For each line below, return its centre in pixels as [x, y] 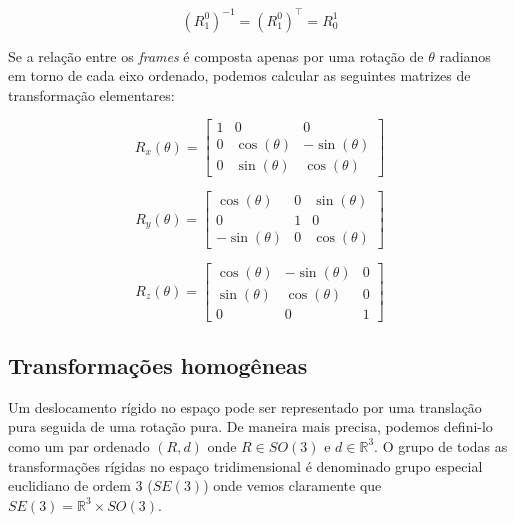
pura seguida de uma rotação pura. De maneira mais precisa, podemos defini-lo [250, 426]
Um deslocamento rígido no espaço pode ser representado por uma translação [245, 406]
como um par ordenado [79, 445]
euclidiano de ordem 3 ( [80, 485]
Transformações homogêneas [158, 364]
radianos [465, 55]
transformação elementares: [91, 94]
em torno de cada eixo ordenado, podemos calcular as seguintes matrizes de [239, 75]
